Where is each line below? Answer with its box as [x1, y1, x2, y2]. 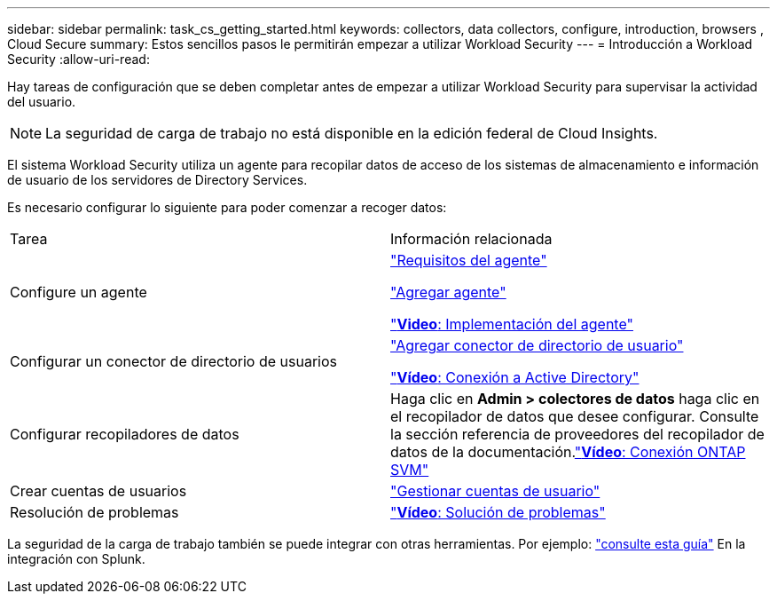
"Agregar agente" [390, 283, 506, 301]
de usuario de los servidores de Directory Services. [7, 172, 308, 187]
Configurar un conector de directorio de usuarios [10, 352, 338, 370]
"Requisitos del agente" [390, 251, 547, 269]
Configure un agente [10, 283, 147, 301]
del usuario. [7, 94, 76, 109]
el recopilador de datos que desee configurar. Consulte [390, 407, 759, 425]
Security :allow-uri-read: [7, 51, 150, 67]
